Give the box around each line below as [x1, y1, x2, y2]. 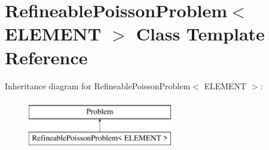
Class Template [136, 21, 265, 46]
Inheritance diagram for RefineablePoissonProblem [5, 79, 191, 92]
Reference [5, 45, 88, 69]
